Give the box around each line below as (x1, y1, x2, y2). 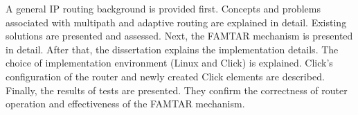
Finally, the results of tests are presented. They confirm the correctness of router (6, 82, 348, 97)
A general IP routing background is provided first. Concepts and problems (6, 1, 321, 15)
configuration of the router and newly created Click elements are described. (6, 69, 325, 83)
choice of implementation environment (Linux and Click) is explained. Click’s (6, 55, 333, 70)
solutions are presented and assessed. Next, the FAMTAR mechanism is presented (6, 28, 353, 43)
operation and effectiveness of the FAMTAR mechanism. (6, 96, 245, 111)
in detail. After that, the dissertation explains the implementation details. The (6, 42, 339, 56)
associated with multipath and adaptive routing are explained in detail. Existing (6, 15, 347, 29)
